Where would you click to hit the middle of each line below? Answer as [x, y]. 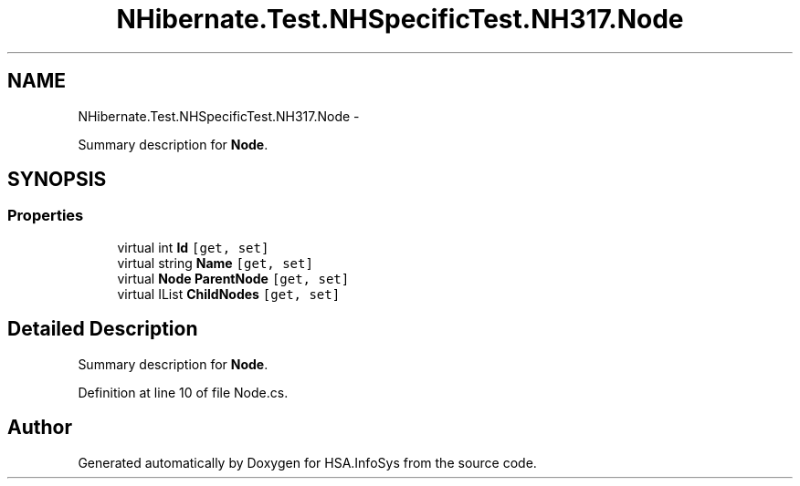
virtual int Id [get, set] [193, 247]
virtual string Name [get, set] [215, 263]
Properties [46, 216]
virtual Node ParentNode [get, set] [233, 278]
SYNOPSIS [57, 180]
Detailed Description [103, 329]
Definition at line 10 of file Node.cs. [183, 392]
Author [40, 428]
